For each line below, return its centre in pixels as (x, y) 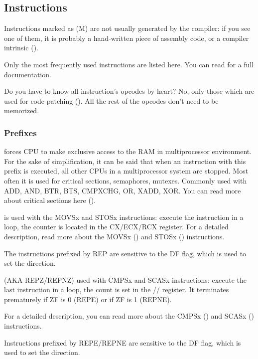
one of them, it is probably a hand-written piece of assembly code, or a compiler (127, 38)
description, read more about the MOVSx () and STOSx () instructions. (114, 236)
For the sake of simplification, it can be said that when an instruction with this (125, 161)
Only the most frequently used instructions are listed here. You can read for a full (129, 64)
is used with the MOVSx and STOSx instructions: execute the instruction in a (124, 217)
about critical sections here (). (50, 200)
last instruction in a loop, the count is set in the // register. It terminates (117, 289)
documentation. (28, 74)
